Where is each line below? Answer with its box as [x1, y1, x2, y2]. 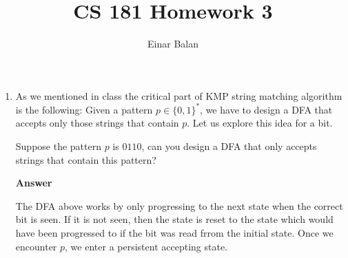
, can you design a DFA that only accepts [141, 139, 317, 153]
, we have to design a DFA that [200, 102, 333, 116]
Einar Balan [147, 36, 198, 51]
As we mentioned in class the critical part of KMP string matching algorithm [15, 88, 342, 103]
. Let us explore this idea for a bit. [187, 116, 333, 130]
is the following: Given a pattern [15, 102, 153, 116]
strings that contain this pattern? [15, 152, 156, 166]
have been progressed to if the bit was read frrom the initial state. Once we [15, 225, 334, 239]
